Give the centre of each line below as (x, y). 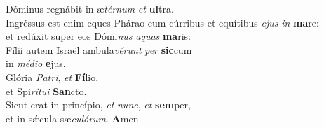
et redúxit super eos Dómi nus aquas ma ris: (98, 36)
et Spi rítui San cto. (46, 91)
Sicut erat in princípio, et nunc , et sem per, (98, 105)
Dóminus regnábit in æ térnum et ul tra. (90, 8)
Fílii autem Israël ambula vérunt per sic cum (99, 49)
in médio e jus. (36, 63)
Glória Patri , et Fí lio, (52, 77)
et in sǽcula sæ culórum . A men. (74, 118)
